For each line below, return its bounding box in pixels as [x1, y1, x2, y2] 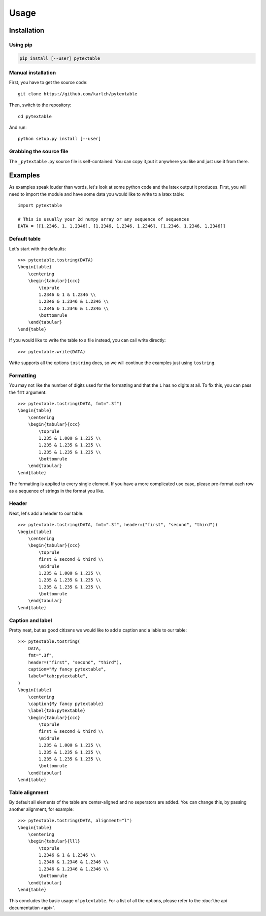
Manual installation [9, 69, 56, 76]
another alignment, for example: [9, 806, 74, 812]
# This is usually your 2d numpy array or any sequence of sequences [18, 216, 190, 222]
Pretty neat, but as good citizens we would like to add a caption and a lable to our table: [9, 627, 187, 633]
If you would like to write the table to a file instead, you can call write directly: [9, 337, 166, 343]
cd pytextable [18, 114, 52, 119]
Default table [9, 235, 41, 242]
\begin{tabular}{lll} [28, 838, 81, 844]
